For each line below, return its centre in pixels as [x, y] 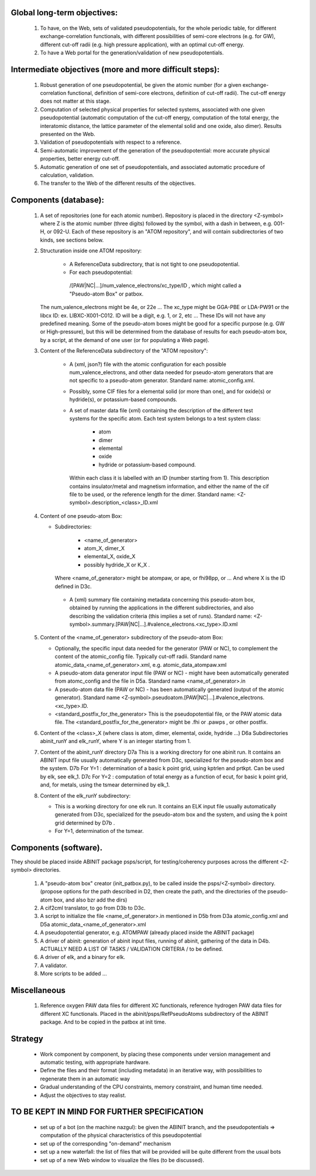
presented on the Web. [68, 134]
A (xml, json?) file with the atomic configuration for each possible [148, 364]
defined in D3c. [73, 586]
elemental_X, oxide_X [110, 557]
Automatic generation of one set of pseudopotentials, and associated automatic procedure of [153, 167]
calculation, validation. [67, 175]
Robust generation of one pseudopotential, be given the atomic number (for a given [141, 84]
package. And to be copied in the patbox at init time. [103, 1022]
